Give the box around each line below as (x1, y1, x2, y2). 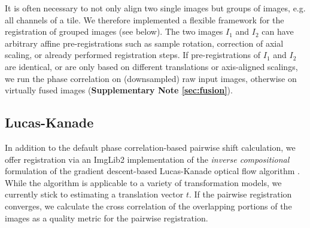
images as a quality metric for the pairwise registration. (5, 211, 208, 224)
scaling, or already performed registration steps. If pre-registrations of (5, 48, 261, 61)
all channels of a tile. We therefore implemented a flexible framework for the (5, 13, 284, 26)
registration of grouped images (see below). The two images (5, 25, 223, 38)
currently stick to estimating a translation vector (5, 188, 184, 200)
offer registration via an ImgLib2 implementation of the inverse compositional (5, 153, 290, 165)
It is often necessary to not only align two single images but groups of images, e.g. (5, 2, 306, 14)
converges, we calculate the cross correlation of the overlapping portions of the (5, 199, 292, 212)
